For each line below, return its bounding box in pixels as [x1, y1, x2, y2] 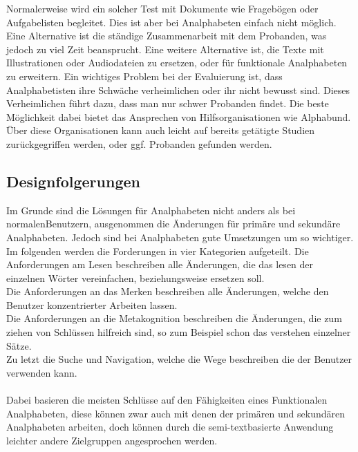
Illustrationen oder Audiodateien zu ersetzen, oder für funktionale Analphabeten [6, 55, 348, 70]
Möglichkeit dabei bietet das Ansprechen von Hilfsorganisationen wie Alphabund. [6, 109, 351, 124]
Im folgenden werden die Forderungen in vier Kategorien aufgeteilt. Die [6, 243, 309, 258]
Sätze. [6, 338, 32, 352]
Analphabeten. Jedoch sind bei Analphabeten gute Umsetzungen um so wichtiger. [6, 229, 354, 244]
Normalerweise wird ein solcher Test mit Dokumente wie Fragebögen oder [6, 1, 319, 15]
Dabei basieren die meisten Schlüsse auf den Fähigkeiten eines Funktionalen [6, 393, 328, 407]
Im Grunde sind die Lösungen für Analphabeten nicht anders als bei [6, 203, 296, 217]
